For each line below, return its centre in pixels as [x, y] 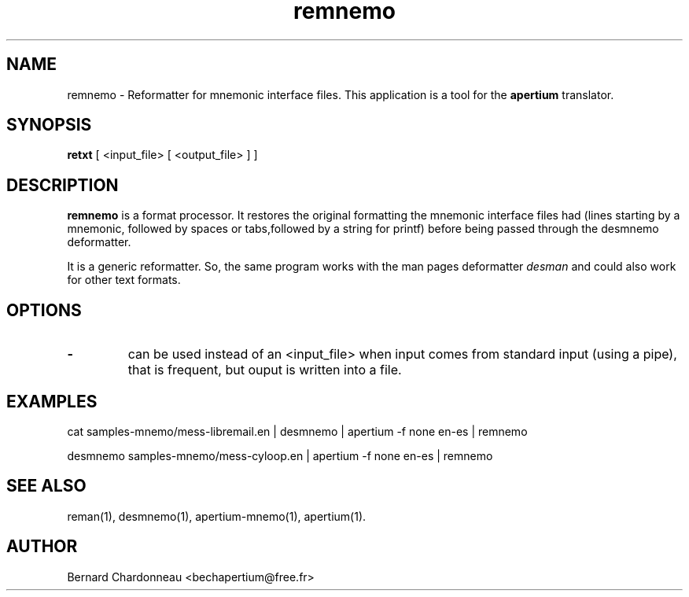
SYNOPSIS [49, 125]
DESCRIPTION [63, 185]
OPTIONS [44, 310]
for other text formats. [124, 280]
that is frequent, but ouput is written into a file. [265, 370]
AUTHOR [42, 547]
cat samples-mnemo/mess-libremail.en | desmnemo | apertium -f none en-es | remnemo [297, 431]
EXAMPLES [52, 401]
